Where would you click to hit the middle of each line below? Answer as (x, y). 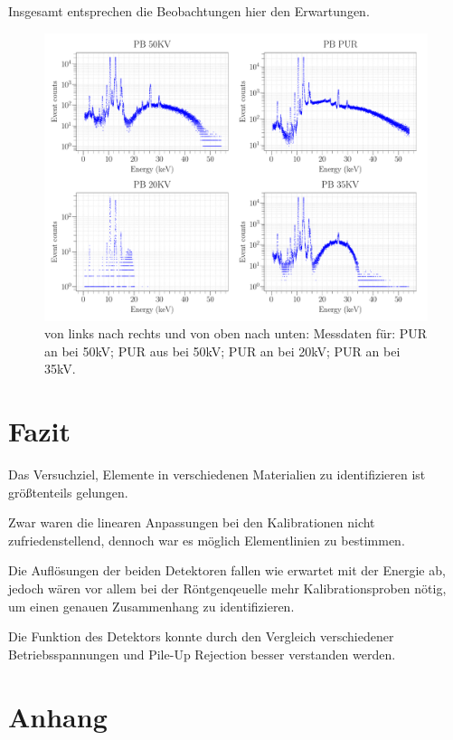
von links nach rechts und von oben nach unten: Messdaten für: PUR (236, 333)
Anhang (58, 716)
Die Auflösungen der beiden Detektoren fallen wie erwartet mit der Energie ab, (227, 570)
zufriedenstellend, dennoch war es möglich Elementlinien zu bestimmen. (207, 540)
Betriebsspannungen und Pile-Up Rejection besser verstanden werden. (202, 654)
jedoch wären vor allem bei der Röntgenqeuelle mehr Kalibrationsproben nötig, (227, 588)
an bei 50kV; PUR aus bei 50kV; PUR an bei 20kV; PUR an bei (222, 351)
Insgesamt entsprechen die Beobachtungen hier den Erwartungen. (189, 11)
